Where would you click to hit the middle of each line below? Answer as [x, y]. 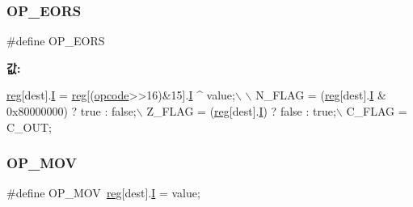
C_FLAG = [377, 111]
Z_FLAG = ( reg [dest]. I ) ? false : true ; [241, 111]
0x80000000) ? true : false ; [72, 111]
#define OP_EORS [56, 41]
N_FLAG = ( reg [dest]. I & [321, 95]
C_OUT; [29, 127]
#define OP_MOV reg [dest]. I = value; [103, 193]
